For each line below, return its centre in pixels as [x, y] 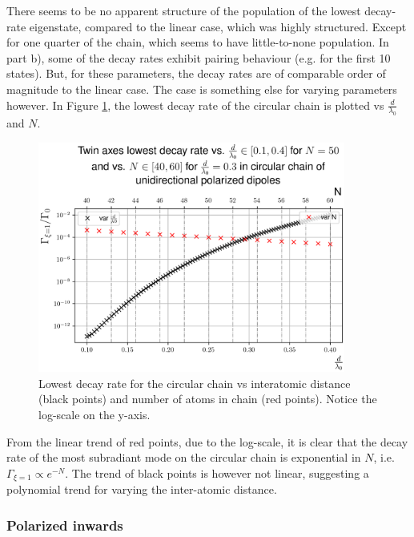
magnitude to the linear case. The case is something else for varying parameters [202, 89]
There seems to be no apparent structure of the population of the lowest [184, 10]
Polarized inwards [65, 525]
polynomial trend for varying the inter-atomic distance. [142, 489]
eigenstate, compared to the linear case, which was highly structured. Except [218, 26]
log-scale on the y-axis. [94, 414]
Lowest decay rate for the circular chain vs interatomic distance [195, 383]
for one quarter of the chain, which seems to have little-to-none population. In [198, 42]
